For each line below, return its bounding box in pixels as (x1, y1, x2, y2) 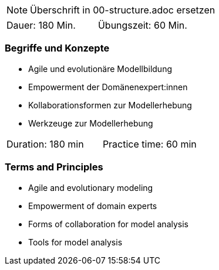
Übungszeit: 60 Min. (97, 19, 187, 31)
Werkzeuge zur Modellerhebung (28, 118, 153, 128)
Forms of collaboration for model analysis (28, 218, 188, 229)
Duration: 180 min (6, 138, 84, 150)
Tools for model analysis (28, 237, 123, 247)
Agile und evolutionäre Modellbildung (28, 63, 172, 74)
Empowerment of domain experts (28, 200, 157, 211)
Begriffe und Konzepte (5, 42, 110, 54)
